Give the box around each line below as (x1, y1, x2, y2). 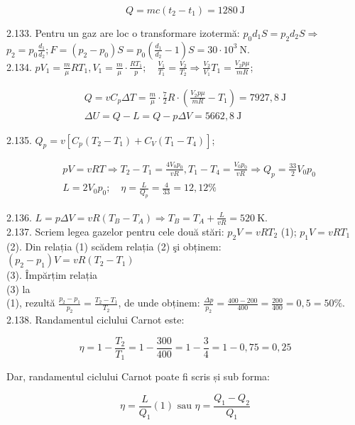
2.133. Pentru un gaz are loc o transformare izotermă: (6, 26, 240, 40)
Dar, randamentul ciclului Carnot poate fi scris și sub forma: (6, 369, 270, 384)
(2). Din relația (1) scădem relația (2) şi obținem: (6, 238, 222, 253)
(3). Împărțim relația (6, 267, 98, 282)
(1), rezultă (6, 295, 55, 310)
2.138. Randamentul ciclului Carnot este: (6, 312, 185, 327)
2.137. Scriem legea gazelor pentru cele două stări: (6, 223, 224, 238)
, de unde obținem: (118, 295, 200, 310)
